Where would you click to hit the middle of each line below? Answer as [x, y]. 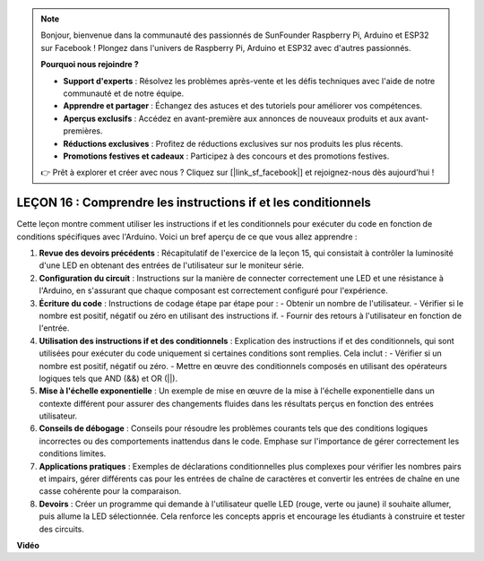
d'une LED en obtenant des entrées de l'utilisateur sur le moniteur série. [172, 265]
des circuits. [62, 529]
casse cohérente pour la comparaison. [110, 491]
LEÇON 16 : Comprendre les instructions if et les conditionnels [194, 203]
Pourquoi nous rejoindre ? [90, 65]
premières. [83, 131]
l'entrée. [54, 328]
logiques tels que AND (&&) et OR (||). [108, 378]
